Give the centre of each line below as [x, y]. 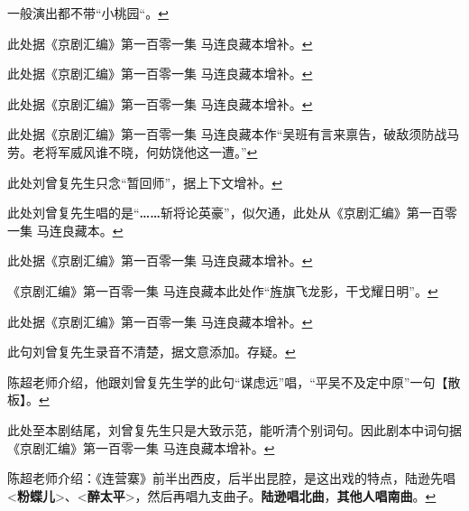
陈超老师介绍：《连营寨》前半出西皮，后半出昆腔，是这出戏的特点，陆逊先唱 [231, 478]
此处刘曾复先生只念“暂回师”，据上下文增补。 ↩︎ [145, 182]
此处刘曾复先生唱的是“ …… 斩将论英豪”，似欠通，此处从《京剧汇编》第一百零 [232, 213]
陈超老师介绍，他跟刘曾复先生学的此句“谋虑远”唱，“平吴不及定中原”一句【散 [234, 381]
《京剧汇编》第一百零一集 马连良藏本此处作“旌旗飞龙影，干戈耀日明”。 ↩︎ [223, 290]
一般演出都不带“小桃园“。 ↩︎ [88, 13]
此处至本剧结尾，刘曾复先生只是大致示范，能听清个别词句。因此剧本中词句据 [234, 429]
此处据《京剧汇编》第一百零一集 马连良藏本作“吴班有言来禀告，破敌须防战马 [234, 134]
